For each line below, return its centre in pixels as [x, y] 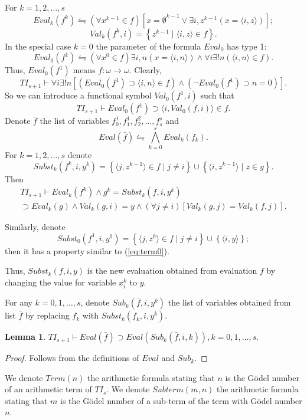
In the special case [38, 46]
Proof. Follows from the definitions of [72, 358]
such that [217, 95]
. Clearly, [145, 70]
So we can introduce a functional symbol [78, 95]
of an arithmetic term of [48, 389]
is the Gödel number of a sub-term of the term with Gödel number [181, 400]
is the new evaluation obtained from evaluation [172, 270]
